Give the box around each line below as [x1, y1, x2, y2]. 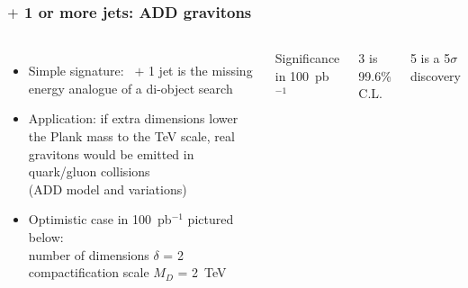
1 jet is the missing [148, 61, 253, 80]
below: [28, 227, 64, 246]
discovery [409, 66, 462, 85]
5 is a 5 [409, 49, 451, 67]
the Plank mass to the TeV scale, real [28, 127, 235, 145]
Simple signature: [28, 61, 124, 80]
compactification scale [28, 263, 149, 282]
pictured [187, 210, 234, 229]
